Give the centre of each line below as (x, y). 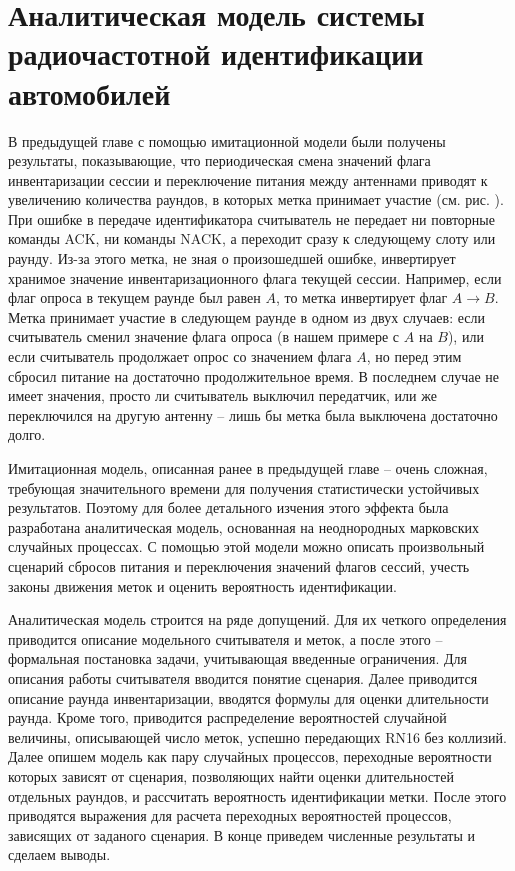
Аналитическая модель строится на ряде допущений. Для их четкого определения (257, 619)
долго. (27, 434)
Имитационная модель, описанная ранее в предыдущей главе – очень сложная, (248, 468)
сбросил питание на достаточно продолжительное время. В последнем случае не (254, 375)
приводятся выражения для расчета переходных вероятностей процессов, (230, 815)
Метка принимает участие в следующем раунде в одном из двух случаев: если (246, 316)
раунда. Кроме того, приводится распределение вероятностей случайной (227, 717)
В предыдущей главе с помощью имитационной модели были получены (227, 140)
